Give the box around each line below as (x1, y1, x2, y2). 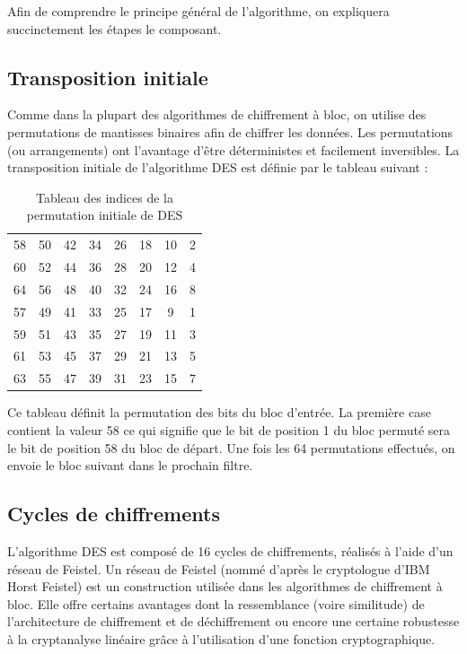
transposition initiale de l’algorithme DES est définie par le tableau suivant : (7, 158, 428, 177)
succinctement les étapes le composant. (7, 19, 222, 38)
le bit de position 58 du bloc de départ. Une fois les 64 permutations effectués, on (7, 438, 455, 457)
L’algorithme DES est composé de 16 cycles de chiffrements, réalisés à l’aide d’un (7, 541, 454, 560)
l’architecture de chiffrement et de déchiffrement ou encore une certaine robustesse (7, 612, 460, 631)
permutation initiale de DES (26, 205, 183, 224)
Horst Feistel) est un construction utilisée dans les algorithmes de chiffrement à (7, 577, 443, 596)
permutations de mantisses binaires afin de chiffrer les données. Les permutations (7, 122, 454, 141)
